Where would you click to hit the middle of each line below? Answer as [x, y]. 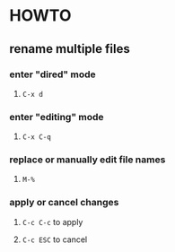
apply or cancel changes [64, 203]
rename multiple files [70, 49]
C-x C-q [36, 137]
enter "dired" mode [52, 74]
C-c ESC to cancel [55, 239]
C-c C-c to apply [52, 222]
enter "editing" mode [57, 117]
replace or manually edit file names [87, 160]
